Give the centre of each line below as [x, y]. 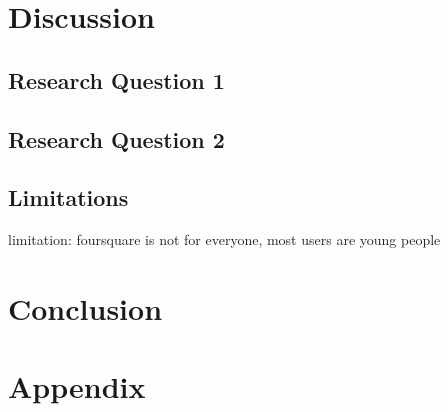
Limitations [68, 197]
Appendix [77, 386]
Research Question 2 [116, 138]
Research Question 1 [116, 79]
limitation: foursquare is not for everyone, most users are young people [224, 239]
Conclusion [85, 307]
